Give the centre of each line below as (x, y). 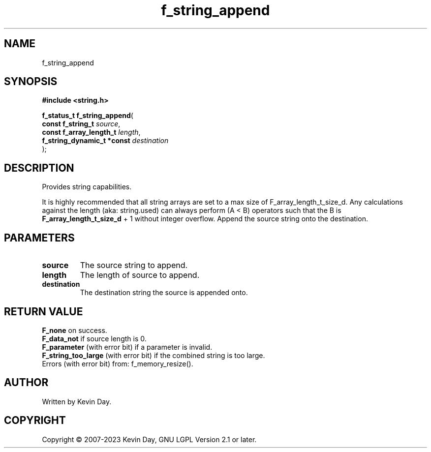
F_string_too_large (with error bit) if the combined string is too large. (154, 355)
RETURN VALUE (44, 311)
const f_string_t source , (81, 124)
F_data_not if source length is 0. (94, 338)
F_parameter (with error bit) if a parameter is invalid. (127, 347)
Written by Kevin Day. (77, 401)
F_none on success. (75, 330)
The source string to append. (134, 265)
